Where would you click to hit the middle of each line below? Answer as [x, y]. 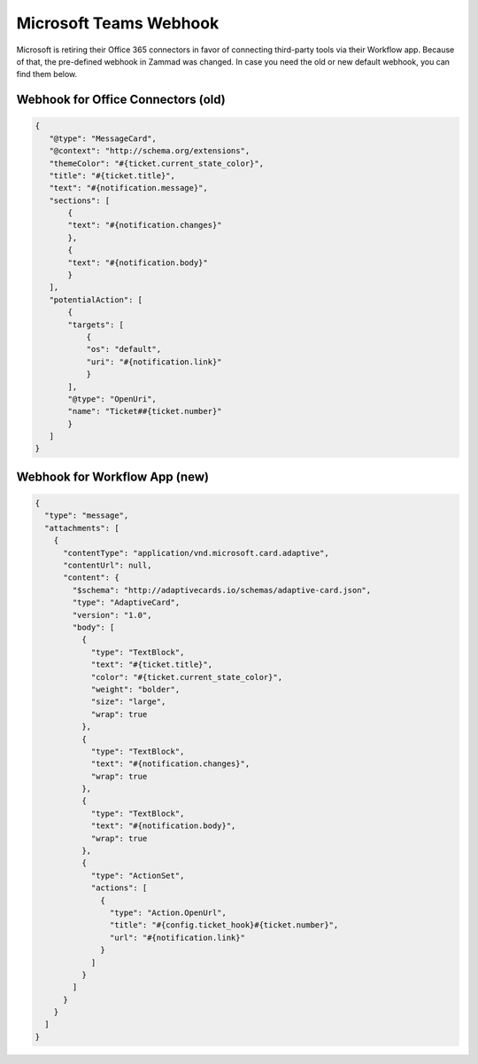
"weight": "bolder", [135, 689]
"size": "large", [128, 702]
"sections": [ [80, 200]
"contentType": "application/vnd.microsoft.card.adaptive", [196, 553]
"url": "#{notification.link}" [177, 937]
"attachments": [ [82, 528]
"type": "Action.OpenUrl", [168, 912]
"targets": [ [96, 325]
